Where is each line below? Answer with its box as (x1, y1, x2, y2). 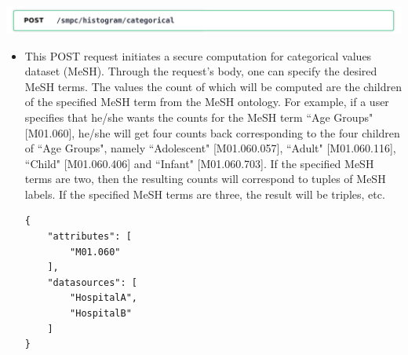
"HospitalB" (70, 308, 132, 320)
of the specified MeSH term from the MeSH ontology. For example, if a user (24, 93, 389, 110)
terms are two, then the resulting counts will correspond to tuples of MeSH (24, 170, 386, 187)
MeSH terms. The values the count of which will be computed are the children (24, 78, 402, 94)
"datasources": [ (47, 276, 137, 288)
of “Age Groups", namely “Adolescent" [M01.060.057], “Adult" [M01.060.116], (24, 140, 396, 156)
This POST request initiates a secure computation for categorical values (24, 47, 372, 64)
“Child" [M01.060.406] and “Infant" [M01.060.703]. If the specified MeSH (24, 155, 374, 171)
